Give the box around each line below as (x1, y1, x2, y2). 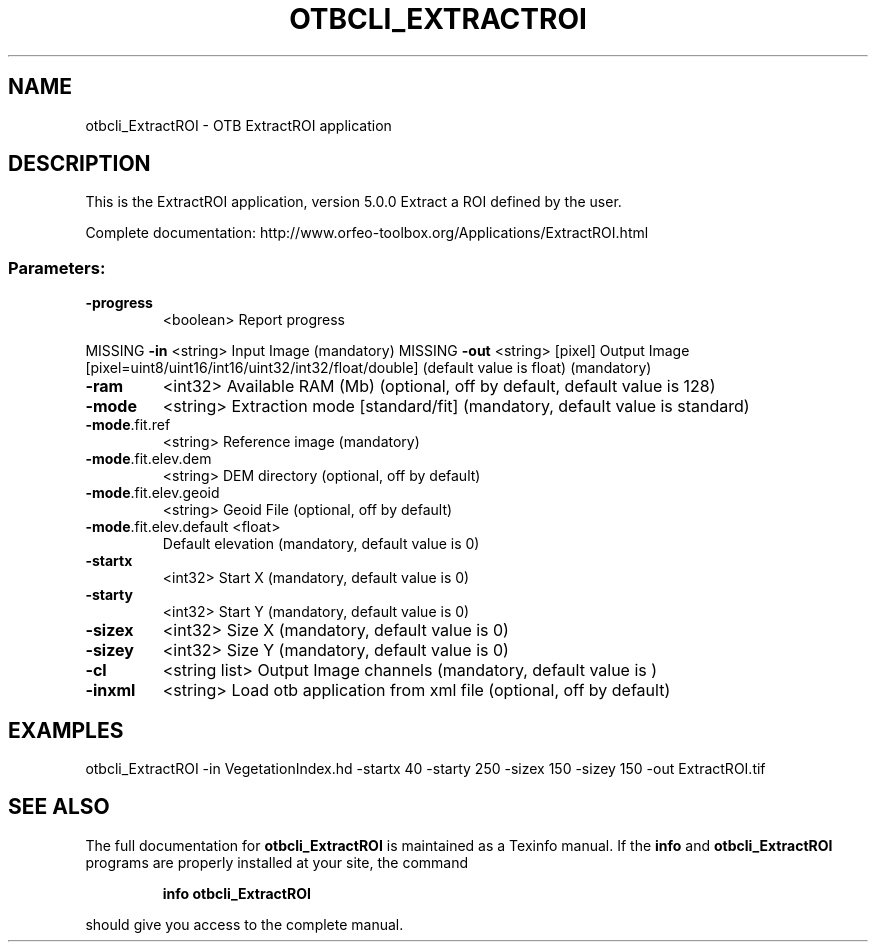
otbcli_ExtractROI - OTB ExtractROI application (85, 116, 392, 134)
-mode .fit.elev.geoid (85, 484, 220, 502)
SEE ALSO (8, 794, 110, 820)
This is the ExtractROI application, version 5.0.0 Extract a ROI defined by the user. (85, 193, 622, 211)
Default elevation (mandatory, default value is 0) (162, 535, 480, 553)
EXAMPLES (8, 717, 124, 743)
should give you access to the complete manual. (85, 915, 404, 933)
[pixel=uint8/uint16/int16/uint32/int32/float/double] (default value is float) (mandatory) (85, 359, 652, 377)
